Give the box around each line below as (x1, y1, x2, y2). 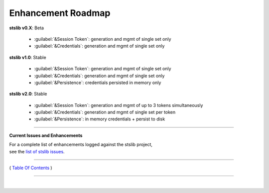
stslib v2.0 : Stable (9, 91, 47, 97)
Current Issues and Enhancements (9, 132, 83, 138)
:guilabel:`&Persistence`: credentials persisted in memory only (34, 80, 161, 86)
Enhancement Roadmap (9, 7, 111, 18)
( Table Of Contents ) (9, 165, 52, 171)
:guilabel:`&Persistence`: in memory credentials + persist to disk (34, 116, 165, 122)
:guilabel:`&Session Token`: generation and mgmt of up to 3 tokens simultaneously (34, 102, 203, 108)
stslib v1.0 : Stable (9, 54, 47, 60)
